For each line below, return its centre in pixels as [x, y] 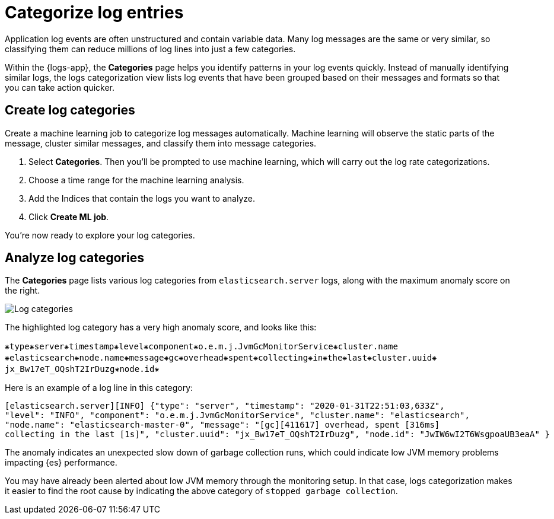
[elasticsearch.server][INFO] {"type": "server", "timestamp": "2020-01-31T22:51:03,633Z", [225, 406]
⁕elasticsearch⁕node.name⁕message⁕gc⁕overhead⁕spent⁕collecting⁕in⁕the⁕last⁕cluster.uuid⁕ [221, 358]
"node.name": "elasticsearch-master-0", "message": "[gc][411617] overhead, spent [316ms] [222, 425]
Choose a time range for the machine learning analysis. [136, 180]
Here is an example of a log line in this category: [99, 388]
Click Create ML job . [69, 216]
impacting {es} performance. [61, 463]
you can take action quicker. [60, 87]
